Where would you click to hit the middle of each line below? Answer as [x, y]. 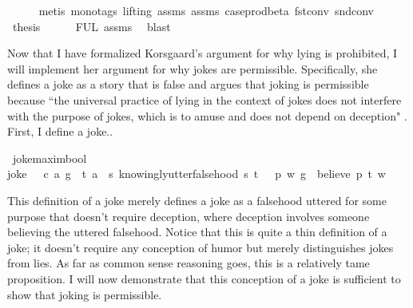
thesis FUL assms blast [91, 26]
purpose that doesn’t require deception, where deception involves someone [189, 216]
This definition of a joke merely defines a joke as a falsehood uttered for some [197, 200]
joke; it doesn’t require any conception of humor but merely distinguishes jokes [201, 247]
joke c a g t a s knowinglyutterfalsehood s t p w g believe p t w [197, 174]
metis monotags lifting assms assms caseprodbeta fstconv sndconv [206, 10]
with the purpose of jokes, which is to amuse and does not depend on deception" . [207, 115]
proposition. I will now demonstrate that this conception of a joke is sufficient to [204, 278]
